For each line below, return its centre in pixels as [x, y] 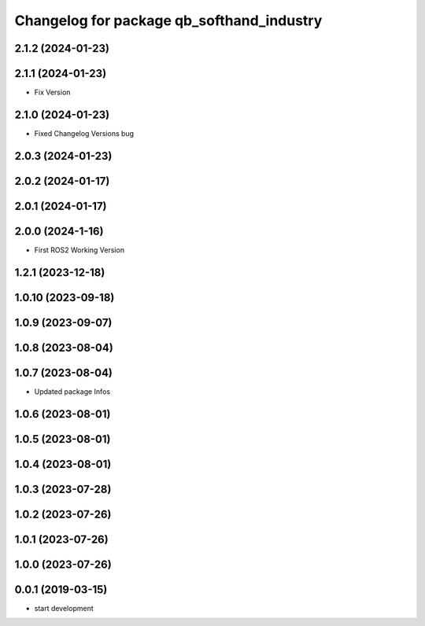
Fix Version [52, 92]
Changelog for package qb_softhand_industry [168, 20]
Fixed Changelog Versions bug [84, 133]
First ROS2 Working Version [79, 250]
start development [64, 608]
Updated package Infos [72, 391]
